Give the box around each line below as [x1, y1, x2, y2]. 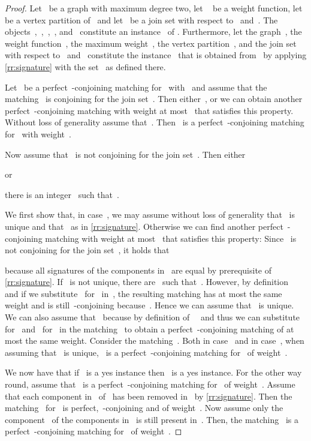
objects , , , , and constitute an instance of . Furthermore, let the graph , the [5, 25, 302, 38]
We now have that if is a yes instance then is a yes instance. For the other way [5, 366, 302, 379]
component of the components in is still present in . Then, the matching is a [5, 413, 299, 425]
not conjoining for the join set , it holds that [5, 244, 170, 256]
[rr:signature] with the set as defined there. [5, 60, 166, 73]
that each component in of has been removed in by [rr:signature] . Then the [5, 389, 292, 402]
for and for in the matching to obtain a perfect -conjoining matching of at [5, 322, 294, 335]
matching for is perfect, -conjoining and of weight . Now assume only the [5, 401, 283, 414]
